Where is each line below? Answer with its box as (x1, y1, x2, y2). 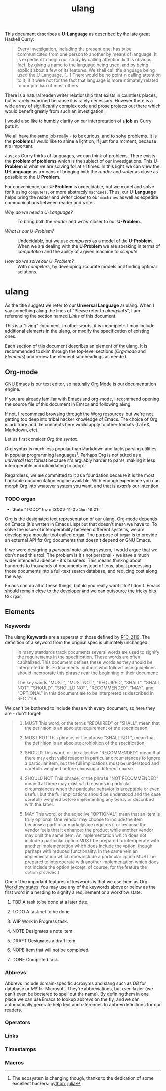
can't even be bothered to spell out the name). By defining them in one (5, 991, 149, 997)
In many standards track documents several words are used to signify (17, 649, 160, 655)
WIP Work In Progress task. (12, 918, 68, 924)
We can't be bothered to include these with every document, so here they (5, 705, 155, 711)
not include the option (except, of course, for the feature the (24, 864, 147, 870)
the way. (5, 573, 23, 579)
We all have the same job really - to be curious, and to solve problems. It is (5, 133, 157, 139)
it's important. (5, 144, 34, 149)
